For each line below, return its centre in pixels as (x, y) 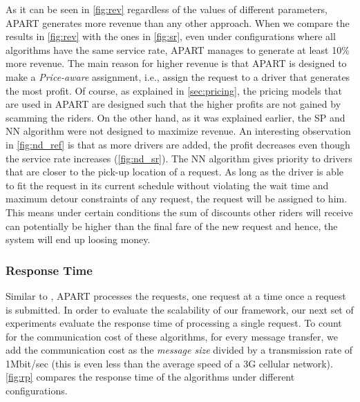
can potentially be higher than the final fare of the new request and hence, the (172, 226)
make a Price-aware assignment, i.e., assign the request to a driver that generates (178, 76)
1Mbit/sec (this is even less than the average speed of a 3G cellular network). (169, 363)
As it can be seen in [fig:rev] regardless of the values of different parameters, (167, 9)
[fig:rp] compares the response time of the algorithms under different (150, 377)
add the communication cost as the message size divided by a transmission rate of (179, 350)
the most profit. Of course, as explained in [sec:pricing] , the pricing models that (174, 90)
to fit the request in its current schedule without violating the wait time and (167, 185)
